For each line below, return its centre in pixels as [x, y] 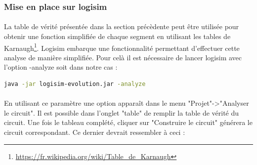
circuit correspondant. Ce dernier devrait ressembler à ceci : [95, 132]
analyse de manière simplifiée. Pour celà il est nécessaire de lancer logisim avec [123, 57]
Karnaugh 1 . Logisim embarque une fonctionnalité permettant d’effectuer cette [122, 47]
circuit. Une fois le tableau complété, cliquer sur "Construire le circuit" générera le [128, 122]
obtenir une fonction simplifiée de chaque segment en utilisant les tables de [117, 36]
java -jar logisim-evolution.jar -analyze [75, 84]
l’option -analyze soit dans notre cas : [61, 67]
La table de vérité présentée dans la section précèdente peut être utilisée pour [122, 26]
